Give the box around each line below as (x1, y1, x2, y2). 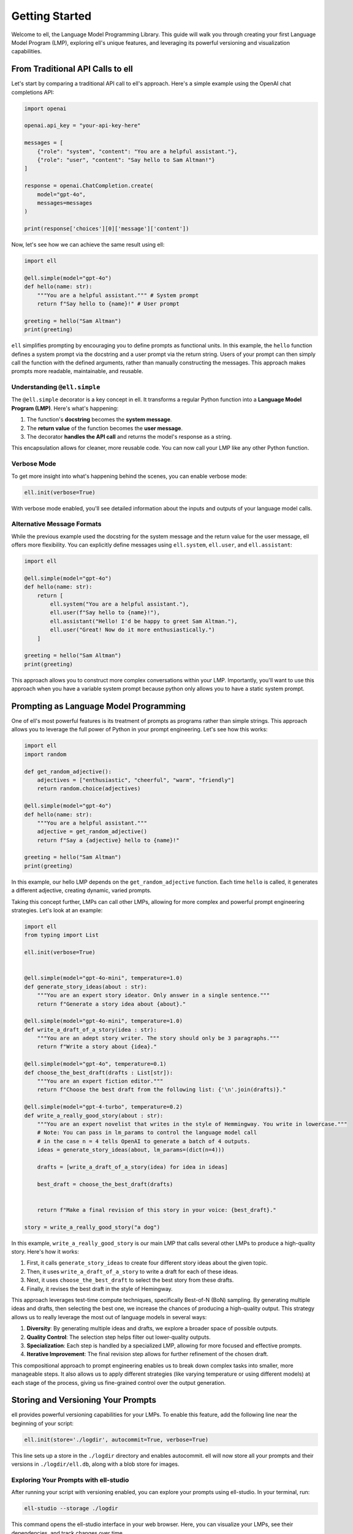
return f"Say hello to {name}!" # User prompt (37, 301, 180, 307)
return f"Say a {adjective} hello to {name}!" (37, 836, 180, 844)
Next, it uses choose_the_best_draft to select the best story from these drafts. (26, 1276, 234, 1284)
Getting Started (11, 9, 92, 23)
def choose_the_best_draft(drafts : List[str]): (24, 1069, 173, 1076)
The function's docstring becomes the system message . (26, 416, 172, 423)
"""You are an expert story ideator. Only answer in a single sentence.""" (37, 992, 270, 999)
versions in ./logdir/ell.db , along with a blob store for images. (11, 1460, 180, 1468)
